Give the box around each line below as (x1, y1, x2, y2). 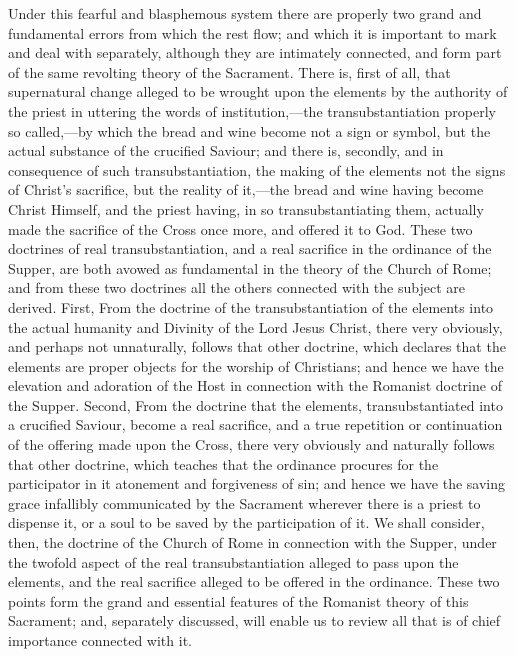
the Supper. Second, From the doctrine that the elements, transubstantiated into (8, 394, 503, 415)
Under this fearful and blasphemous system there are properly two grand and (8, 3, 482, 23)
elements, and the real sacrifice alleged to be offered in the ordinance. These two (8, 571, 500, 592)
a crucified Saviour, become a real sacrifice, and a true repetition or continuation (8, 414, 503, 435)
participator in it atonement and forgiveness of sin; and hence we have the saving (8, 473, 506, 494)
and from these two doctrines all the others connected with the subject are (8, 277, 465, 298)
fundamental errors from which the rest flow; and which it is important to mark (8, 22, 497, 43)
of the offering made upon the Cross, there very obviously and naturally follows (8, 434, 495, 455)
